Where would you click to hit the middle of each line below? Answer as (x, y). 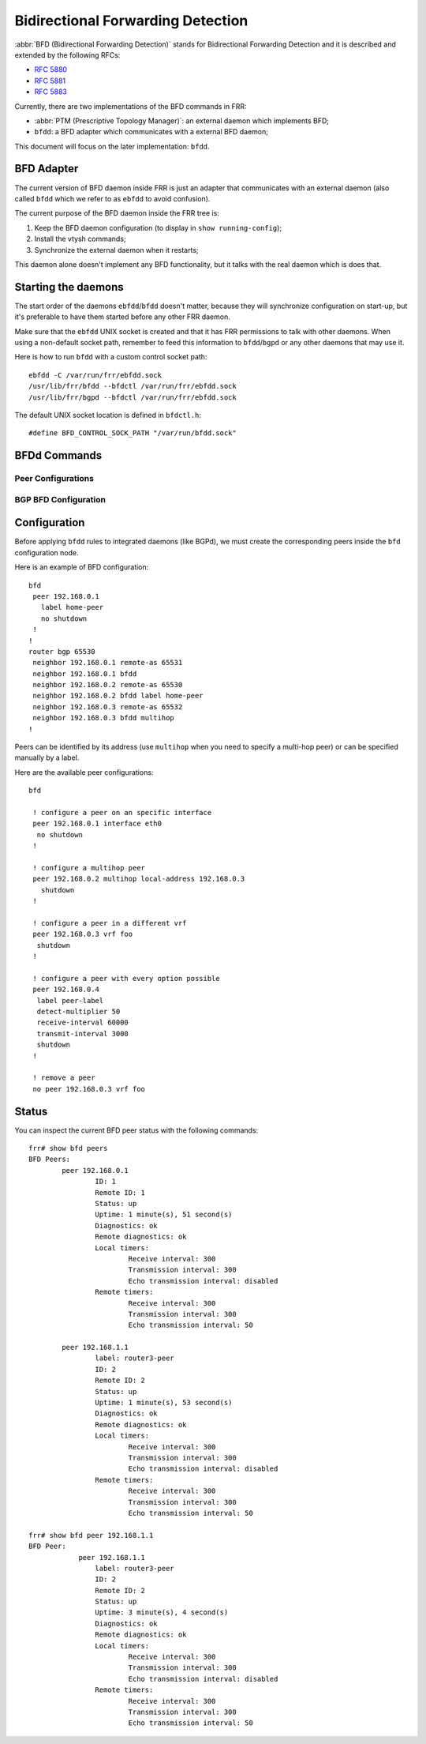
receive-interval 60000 (83, 1022)
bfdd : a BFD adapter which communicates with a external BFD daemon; (151, 132)
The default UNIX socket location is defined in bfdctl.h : (108, 415)
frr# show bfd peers (68, 1148)
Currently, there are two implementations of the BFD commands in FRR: (131, 106)
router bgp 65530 (62, 651)
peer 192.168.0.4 (66, 990)
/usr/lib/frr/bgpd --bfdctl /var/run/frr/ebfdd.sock (133, 397)
